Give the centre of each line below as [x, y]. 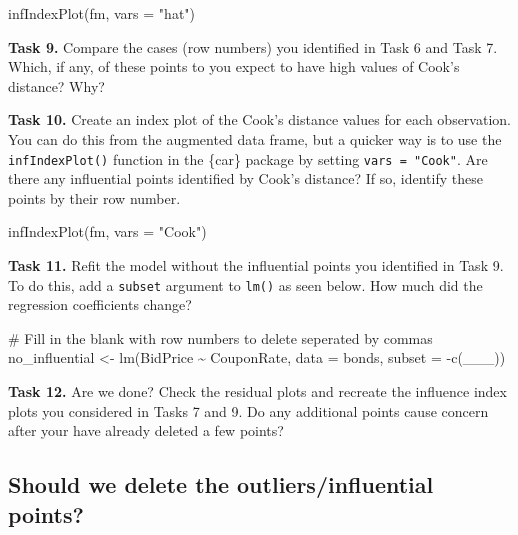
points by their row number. [94, 197]
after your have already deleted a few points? [146, 430]
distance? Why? [56, 85]
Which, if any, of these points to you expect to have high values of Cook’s [234, 66]
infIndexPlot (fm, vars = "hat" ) [102, 13]
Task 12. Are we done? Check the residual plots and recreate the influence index [257, 391]
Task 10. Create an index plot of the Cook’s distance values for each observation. [259, 119]
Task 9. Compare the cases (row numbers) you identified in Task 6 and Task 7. [253, 46]
